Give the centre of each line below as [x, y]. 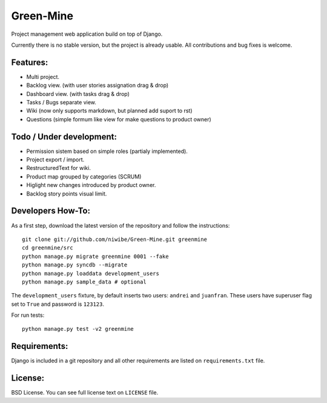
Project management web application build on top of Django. [87, 34]
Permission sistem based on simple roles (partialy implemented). [107, 151]
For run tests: [28, 315]
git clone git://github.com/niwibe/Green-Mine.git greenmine [114, 239]
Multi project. [43, 76]
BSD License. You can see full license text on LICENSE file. [85, 393]
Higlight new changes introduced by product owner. [91, 185]
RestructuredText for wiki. [58, 168]
